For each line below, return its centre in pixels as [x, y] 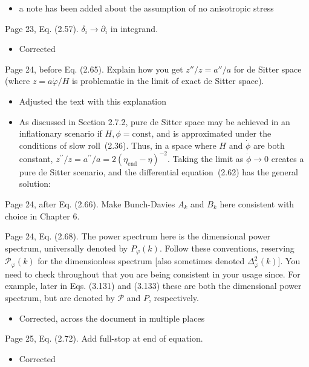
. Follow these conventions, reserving [227, 248]
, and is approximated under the [211, 133]
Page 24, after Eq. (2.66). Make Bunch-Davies [90, 204]
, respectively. [174, 297]
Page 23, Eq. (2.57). [42, 28]
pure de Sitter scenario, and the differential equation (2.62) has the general [158, 171]
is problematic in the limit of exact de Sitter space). [168, 81]
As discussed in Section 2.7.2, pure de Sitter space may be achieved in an [154, 121]
